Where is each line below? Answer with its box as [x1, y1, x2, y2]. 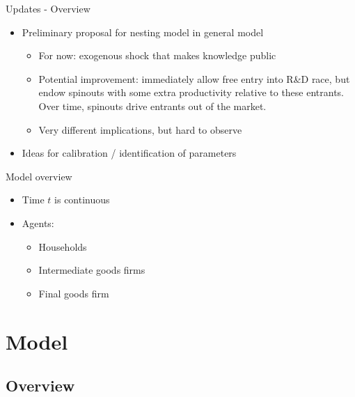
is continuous [54, 192, 110, 207]
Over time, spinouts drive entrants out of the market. [38, 98, 267, 113]
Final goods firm [38, 286, 109, 300]
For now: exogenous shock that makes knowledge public [38, 48, 276, 63]
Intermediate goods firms [38, 263, 145, 277]
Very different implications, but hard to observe [38, 122, 242, 137]
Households [38, 239, 87, 254]
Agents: [22, 215, 54, 230]
